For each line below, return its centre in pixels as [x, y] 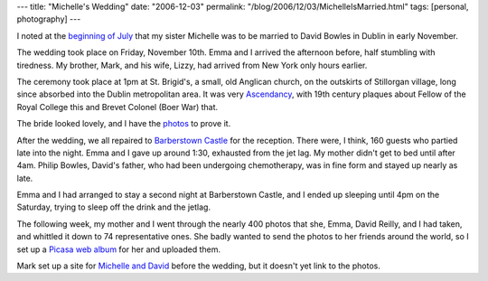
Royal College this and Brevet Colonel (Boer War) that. [117, 107]
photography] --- [49, 19]
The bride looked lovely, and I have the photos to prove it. [124, 124]
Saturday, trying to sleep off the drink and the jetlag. [114, 207]
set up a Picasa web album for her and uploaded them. [119, 249]
